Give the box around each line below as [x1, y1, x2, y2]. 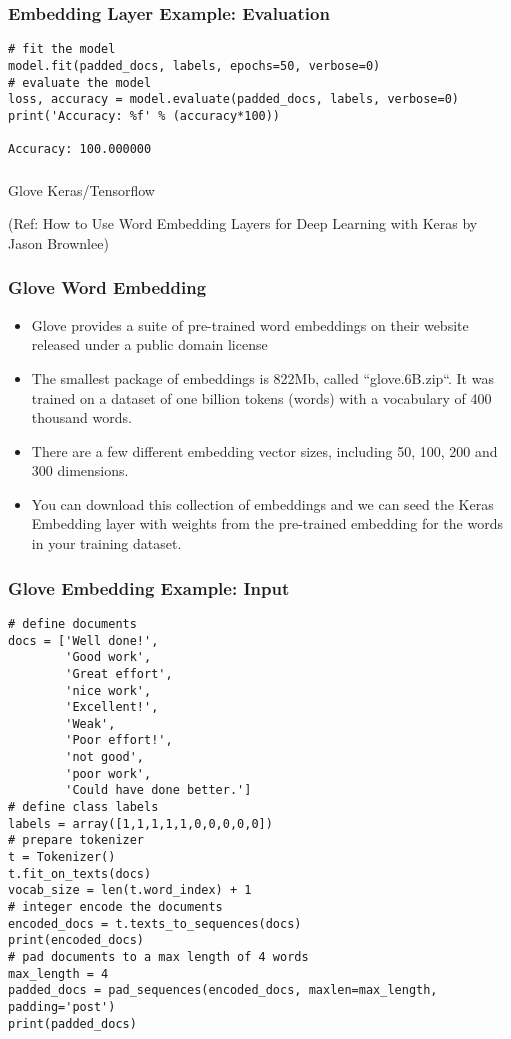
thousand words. [31, 407, 132, 428]
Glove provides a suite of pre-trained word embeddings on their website [31, 314, 469, 335]
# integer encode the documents [8, 900, 223, 915]
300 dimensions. [31, 460, 129, 481]
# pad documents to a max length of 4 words [8, 950, 309, 965]
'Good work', [65, 650, 152, 665]
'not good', [65, 750, 145, 765]
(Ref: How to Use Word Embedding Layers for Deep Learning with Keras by [8, 213, 478, 234]
